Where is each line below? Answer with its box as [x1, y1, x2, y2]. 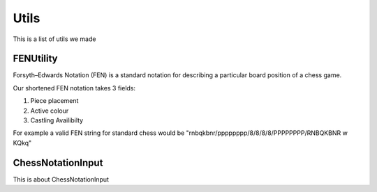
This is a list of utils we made [13, 35, 96, 43]
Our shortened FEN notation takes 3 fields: [13, 83, 136, 92]
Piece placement [30, 97, 79, 105]
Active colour [30, 106, 69, 115]
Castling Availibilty [30, 116, 84, 125]
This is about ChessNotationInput [13, 175, 110, 184]
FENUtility [13, 53, 59, 65]
